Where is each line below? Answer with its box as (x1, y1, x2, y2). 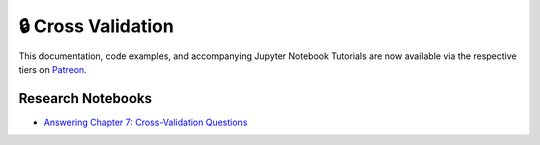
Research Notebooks (18, 90, 152, 107)
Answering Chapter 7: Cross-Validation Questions (43, 116, 248, 128)
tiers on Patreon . (18, 63, 87, 75)
